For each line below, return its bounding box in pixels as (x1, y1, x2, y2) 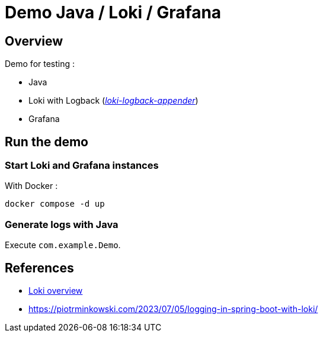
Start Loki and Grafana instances (5, 159, 159, 172)
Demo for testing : (5, 59, 75, 69)
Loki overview (28, 285, 83, 296)
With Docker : (5, 181, 58, 191)
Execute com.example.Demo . (5, 240, 121, 251)
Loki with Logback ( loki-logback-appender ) (28, 95, 199, 106)
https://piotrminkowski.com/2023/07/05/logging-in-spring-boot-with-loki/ (28, 303, 318, 314)
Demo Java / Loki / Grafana (5, 2, 222, 23)
